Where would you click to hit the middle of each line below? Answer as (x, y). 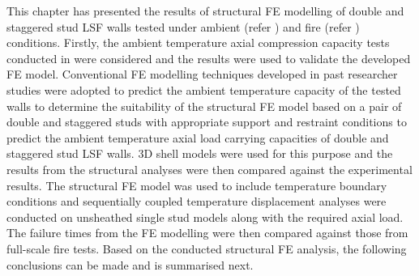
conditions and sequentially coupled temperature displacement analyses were (197, 201)
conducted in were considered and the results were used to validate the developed (209, 58)
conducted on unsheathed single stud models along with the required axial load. (205, 217)
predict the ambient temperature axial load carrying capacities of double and (198, 137)
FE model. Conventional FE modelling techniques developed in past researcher (202, 74)
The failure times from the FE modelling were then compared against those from (207, 233)
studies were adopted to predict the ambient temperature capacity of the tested (204, 89)
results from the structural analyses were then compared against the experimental (209, 169)
